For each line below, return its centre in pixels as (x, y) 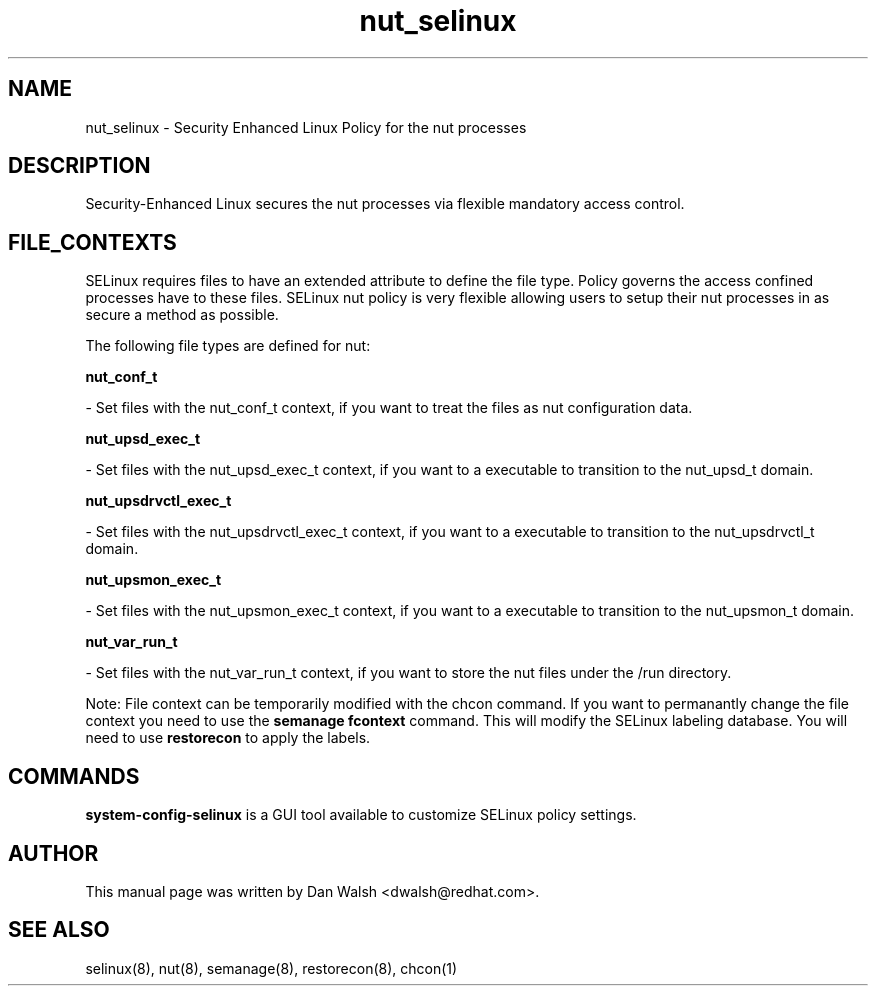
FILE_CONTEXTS (92, 242)
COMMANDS (74, 776)
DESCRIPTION (79, 166)
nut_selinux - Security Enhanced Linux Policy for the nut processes (306, 127)
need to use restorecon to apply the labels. (228, 738)
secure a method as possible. (182, 315)
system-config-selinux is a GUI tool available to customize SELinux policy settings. (361, 815)
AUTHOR (53, 853)
